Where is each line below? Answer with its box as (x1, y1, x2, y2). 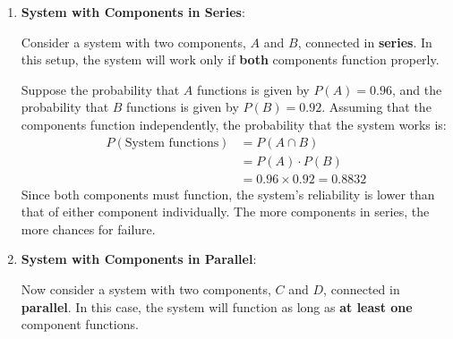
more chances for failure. (21, 219, 156, 238)
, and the (391, 80, 442, 98)
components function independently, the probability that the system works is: (21, 114, 447, 133)
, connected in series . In (297, 32, 432, 51)
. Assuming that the (321, 97, 432, 116)
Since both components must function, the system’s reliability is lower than (21, 184, 435, 203)
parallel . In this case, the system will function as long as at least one (21, 297, 413, 316)
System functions (124, 136, 219, 149)
